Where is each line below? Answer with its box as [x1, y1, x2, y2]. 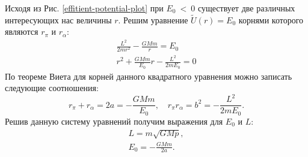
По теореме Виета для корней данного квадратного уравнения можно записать [5, 70, 292, 82]
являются [5, 25, 38, 38]
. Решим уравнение [118, 13, 188, 26]
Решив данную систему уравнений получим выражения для [5, 114, 223, 127]
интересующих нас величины [5, 13, 112, 26]
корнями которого [238, 13, 304, 26]
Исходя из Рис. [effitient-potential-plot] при [5, 2, 164, 14]
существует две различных [197, 2, 295, 14]
